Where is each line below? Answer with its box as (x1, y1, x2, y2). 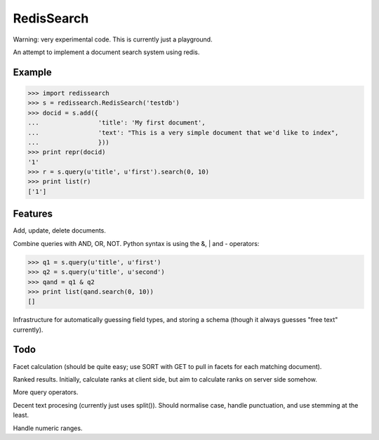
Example (13, 66, 52, 78)
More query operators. (13, 388, 79, 396)
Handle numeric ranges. (13, 424, 83, 432)
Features (13, 208, 53, 220)
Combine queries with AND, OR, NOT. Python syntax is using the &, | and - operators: (13, 239, 260, 247)
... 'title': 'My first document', (27, 119, 206, 127)
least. (13, 411, 29, 420)
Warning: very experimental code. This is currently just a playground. (13, 35, 213, 44)
